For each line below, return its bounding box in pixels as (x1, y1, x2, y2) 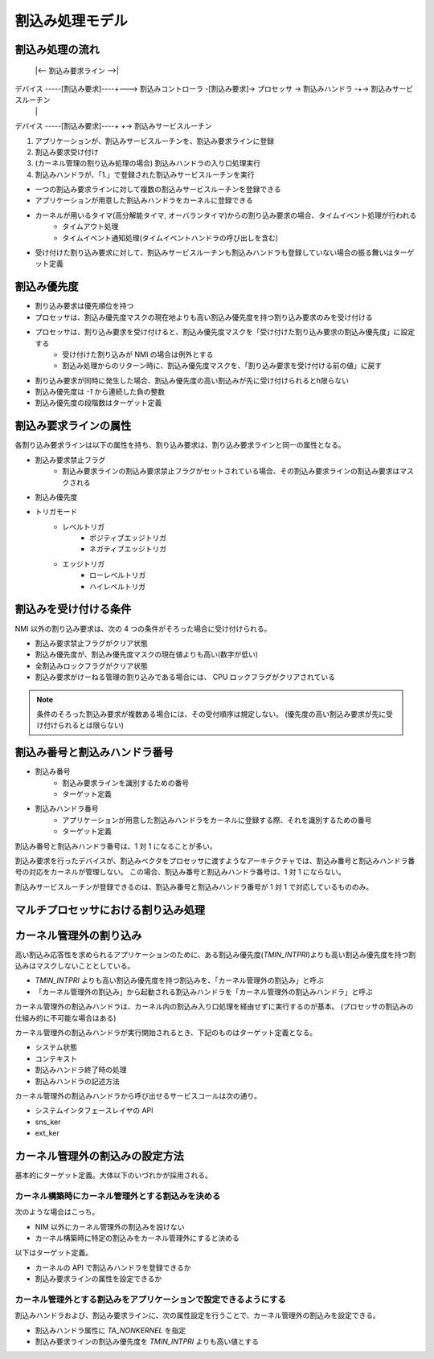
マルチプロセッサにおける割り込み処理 (14, 903, 205, 916)
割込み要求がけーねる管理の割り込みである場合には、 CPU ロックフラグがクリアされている (35, 672, 335, 682)
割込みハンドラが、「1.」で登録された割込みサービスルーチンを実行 (35, 170, 255, 179)
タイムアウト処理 (62, 222, 119, 231)
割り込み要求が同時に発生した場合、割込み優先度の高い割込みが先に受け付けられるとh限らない (35, 375, 350, 385)
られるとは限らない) (57, 720, 125, 731)
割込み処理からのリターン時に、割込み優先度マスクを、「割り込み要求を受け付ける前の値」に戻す (62, 361, 382, 370)
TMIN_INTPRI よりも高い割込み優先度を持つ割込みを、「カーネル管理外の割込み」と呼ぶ (35, 976, 325, 985)
